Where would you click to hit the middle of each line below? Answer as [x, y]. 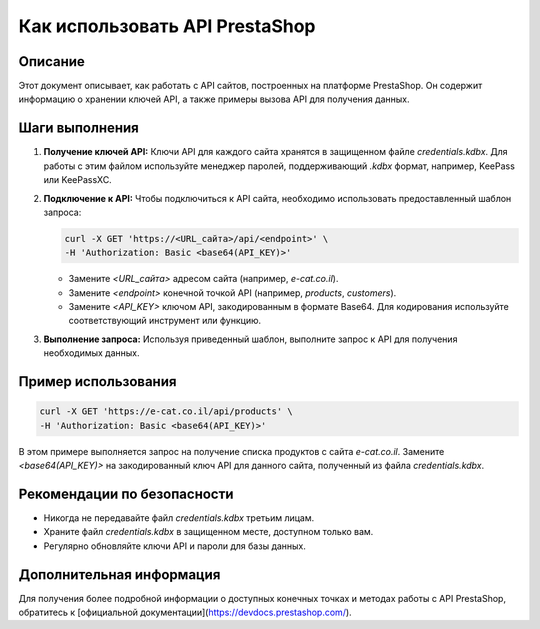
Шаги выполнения [78, 128]
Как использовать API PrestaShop [167, 26]
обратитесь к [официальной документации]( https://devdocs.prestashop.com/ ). [185, 612]
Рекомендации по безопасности [126, 493]
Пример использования [97, 381]
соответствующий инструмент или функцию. [165, 321]
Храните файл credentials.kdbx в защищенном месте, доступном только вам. [208, 532]
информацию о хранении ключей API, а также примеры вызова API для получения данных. [214, 99]
